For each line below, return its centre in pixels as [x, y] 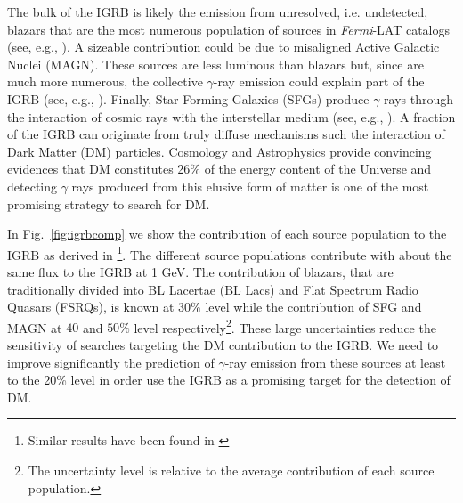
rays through [419, 98]
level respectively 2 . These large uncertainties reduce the [285, 326]
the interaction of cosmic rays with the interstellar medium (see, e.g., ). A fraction [231, 116]
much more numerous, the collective [105, 81]
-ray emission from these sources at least [335, 362]
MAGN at [35, 327]
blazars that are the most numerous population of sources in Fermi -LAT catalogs [229, 29]
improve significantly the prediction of [111, 362]
